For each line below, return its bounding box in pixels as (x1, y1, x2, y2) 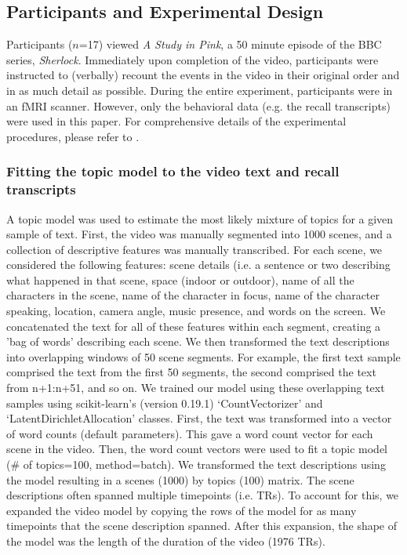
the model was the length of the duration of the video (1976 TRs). (6, 532, 325, 549)
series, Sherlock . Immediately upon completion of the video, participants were (6, 51, 379, 67)
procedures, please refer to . (6, 128, 140, 144)
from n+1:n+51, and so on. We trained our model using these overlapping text (6, 379, 385, 396)
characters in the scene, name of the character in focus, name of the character (6, 287, 380, 303)
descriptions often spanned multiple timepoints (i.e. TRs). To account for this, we (6, 487, 399, 503)
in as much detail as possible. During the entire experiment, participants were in (6, 82, 393, 98)
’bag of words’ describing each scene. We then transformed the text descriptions (6, 333, 390, 350)
